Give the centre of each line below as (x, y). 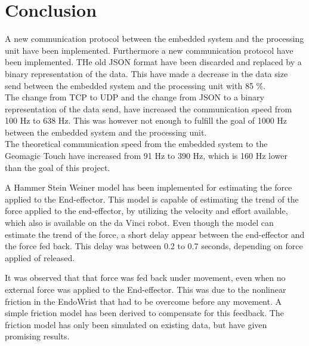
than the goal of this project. (58, 167)
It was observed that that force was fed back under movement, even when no (145, 278)
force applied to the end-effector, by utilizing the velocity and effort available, (146, 211)
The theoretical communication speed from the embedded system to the (136, 144)
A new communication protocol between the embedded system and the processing (154, 39)
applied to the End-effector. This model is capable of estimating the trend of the (152, 199)
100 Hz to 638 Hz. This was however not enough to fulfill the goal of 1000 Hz (146, 120)
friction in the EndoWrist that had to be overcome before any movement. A (143, 301)
